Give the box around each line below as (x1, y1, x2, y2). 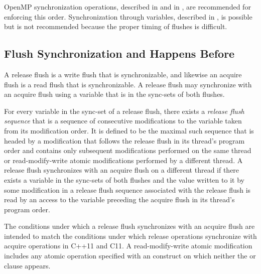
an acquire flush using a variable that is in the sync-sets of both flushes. (4, 89, 225, 99)
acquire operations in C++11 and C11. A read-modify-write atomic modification (4, 240, 252, 251)
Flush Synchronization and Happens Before (4, 46, 235, 61)
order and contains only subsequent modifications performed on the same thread (4, 145, 251, 156)
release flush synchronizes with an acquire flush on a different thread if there (4, 165, 239, 175)
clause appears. (4, 260, 51, 270)
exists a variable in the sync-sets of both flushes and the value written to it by (4, 174, 244, 185)
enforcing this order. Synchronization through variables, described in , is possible (4, 11, 252, 22)
